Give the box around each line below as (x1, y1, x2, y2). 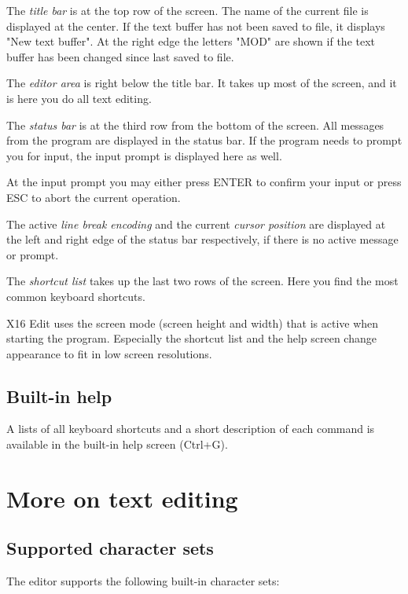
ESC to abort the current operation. (6, 189, 181, 205)
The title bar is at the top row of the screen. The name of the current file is (6, 2, 369, 18)
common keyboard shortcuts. (6, 288, 145, 304)
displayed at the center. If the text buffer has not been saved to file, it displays (6, 17, 385, 34)
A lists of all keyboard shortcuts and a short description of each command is (6, 420, 375, 437)
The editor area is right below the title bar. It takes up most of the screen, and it (6, 75, 397, 91)
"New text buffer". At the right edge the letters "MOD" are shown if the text (6, 33, 376, 49)
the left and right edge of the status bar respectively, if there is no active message (6, 231, 399, 247)
